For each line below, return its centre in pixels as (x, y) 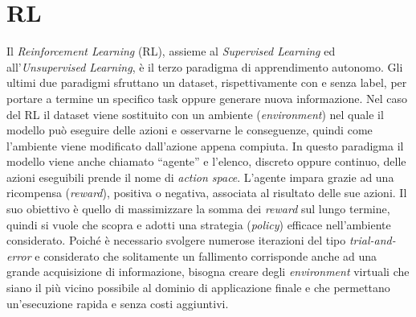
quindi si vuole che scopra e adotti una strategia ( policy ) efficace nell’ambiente (199, 224)
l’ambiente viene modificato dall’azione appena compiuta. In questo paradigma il (205, 145)
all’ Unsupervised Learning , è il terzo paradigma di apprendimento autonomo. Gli (205, 66)
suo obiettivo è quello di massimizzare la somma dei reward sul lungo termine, (198, 209)
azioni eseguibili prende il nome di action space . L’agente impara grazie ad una (200, 177)
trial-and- (372, 240)
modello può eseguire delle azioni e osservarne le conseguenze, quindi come (190, 130)
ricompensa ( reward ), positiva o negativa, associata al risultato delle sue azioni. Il (207, 193)
